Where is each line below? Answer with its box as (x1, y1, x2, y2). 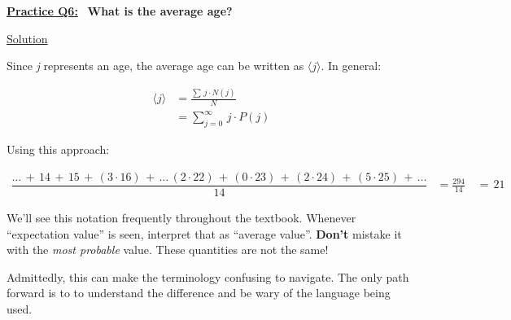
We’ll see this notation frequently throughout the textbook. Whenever (7, 208, 356, 226)
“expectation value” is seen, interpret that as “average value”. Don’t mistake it (7, 225, 402, 242)
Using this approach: (7, 141, 110, 158)
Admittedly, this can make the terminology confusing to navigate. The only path (7, 268, 409, 285)
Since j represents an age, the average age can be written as (7, 57, 304, 74)
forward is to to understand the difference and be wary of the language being (7, 284, 391, 301)
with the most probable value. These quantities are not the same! (7, 241, 329, 258)
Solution (7, 29, 48, 46)
